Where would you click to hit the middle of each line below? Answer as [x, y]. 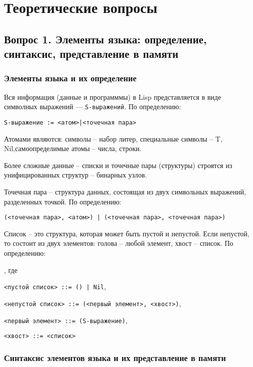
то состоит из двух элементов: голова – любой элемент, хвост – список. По [119, 243]
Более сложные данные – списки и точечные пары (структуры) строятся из [118, 165]
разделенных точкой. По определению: [63, 201]
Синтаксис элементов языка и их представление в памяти [115, 357]
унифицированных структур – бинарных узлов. [76, 175]
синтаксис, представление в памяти [91, 54]
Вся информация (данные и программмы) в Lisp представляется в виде [113, 96]
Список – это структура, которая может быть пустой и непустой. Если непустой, [127, 233]
